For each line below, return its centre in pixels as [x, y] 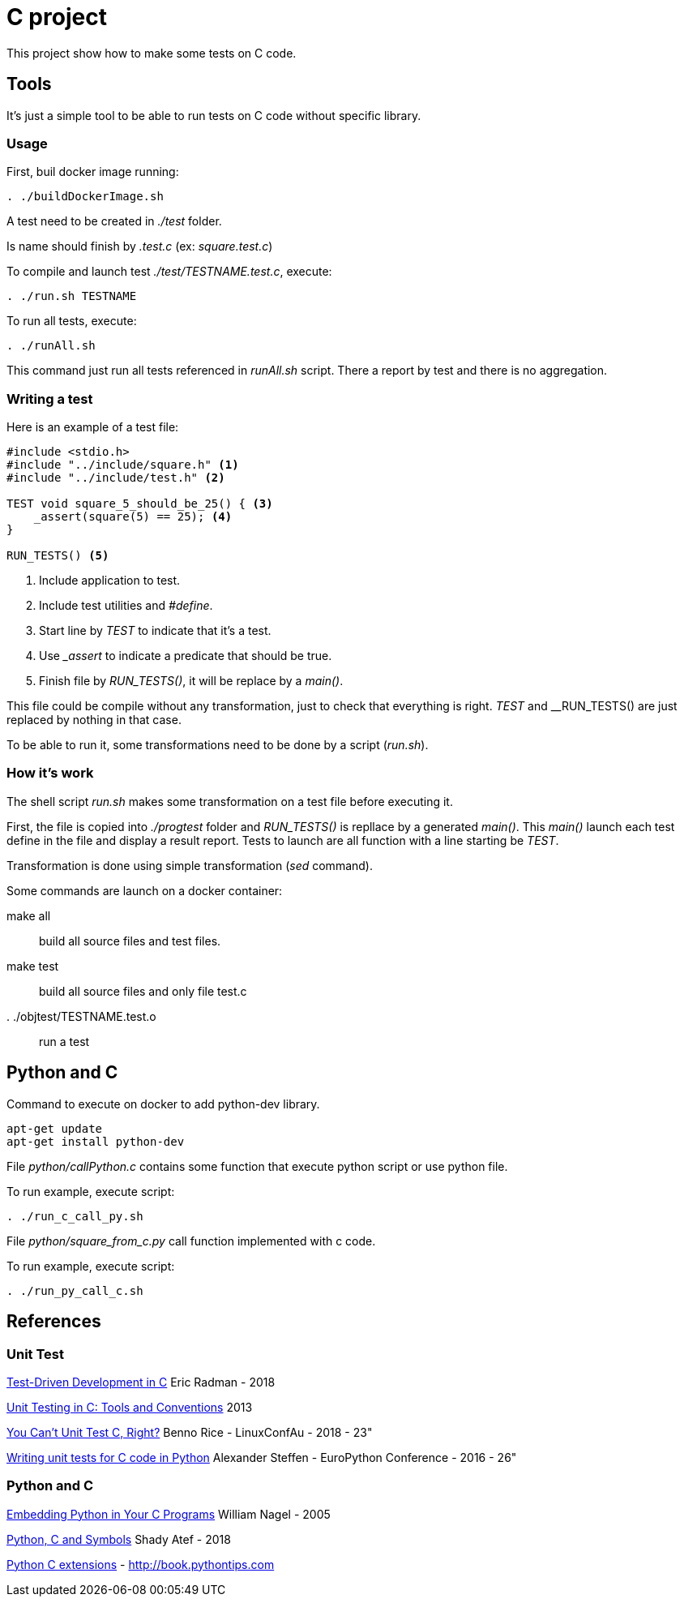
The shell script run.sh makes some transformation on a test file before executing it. [230, 801]
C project [57, 17]
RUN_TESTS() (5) [58, 556]
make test [33, 966]
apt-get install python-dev [96, 1141]
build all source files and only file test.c [143, 991]
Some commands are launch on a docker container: [145, 890]
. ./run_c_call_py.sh [75, 1216]
